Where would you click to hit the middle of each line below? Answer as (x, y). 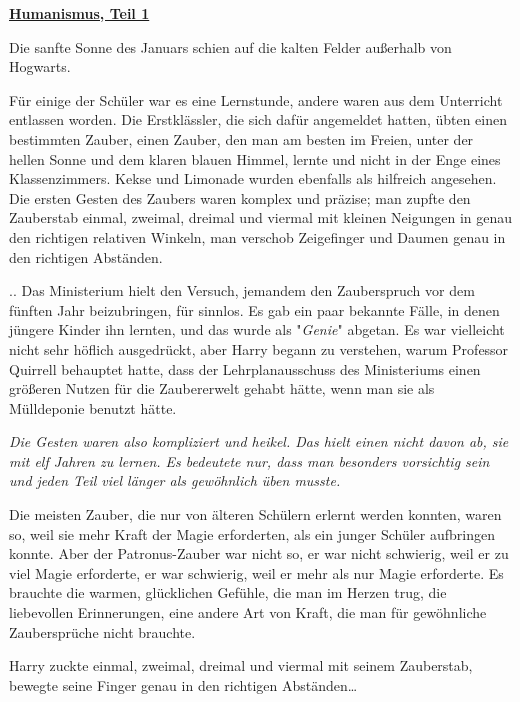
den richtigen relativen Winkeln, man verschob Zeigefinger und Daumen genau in (257, 236)
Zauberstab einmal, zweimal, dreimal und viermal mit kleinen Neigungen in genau (261, 217)
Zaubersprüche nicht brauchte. (102, 631)
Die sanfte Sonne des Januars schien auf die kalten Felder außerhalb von (230, 46)
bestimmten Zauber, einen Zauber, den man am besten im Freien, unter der (241, 138)
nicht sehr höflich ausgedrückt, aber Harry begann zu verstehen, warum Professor (259, 348)
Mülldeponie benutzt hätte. (93, 407)
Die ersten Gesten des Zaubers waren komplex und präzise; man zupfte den (240, 197)
